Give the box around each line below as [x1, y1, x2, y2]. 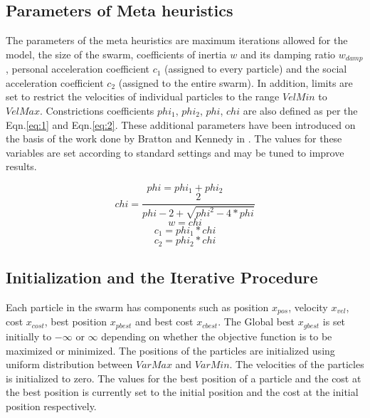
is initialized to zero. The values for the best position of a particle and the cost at [6, 370, 361, 385]
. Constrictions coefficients [39, 103, 154, 118]
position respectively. [6, 398, 97, 413]
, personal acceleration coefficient [6, 61, 149, 76]
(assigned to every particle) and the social [164, 61, 347, 76]
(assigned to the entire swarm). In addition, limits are [118, 75, 353, 90]
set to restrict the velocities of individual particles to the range [6, 89, 280, 104]
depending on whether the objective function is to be [101, 328, 332, 343]
